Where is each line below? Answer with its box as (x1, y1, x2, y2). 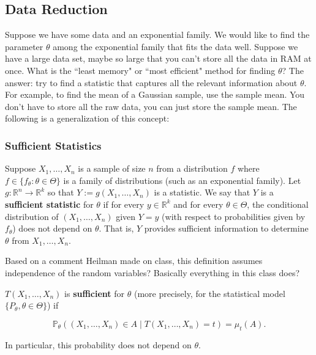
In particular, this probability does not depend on (5, 338, 192, 351)
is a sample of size (78, 162, 146, 175)
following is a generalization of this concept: (5, 112, 170, 125)
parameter (5, 40, 43, 53)
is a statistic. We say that (154, 186, 250, 199)
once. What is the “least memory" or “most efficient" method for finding (5, 64, 276, 76)
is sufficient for (64, 287, 125, 299)
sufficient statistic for (5, 197, 94, 210)
